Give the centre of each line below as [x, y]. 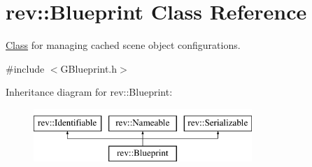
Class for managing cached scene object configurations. [123, 45]
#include [25, 68]
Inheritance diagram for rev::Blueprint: [89, 92]
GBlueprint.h [89, 68]
